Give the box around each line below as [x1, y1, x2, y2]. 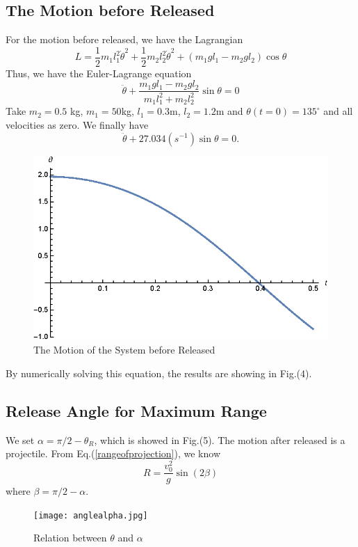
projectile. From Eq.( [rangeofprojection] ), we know [6, 446, 220, 461]
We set [6, 432, 35, 447]
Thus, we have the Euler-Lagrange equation [6, 65, 192, 80]
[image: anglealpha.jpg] [33, 510, 148, 521]
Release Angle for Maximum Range [6, 399, 267, 421]
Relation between [33, 530, 107, 545]
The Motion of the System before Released [33, 342, 215, 357]
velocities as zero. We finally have [6, 117, 149, 132]
